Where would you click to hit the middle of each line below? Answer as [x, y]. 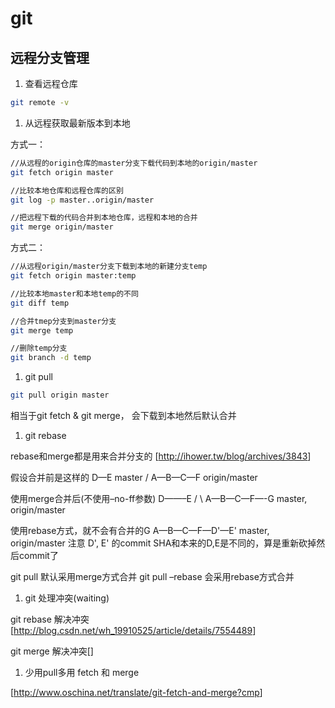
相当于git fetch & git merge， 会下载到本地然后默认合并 [123, 415]
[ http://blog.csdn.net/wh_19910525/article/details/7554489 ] [133, 630]
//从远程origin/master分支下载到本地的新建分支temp [109, 267]
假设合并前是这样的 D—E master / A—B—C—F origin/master [134, 477]
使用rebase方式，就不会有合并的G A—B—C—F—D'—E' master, [140, 530]
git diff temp [40, 303]
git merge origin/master [62, 227]
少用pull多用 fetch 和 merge [82, 672]
